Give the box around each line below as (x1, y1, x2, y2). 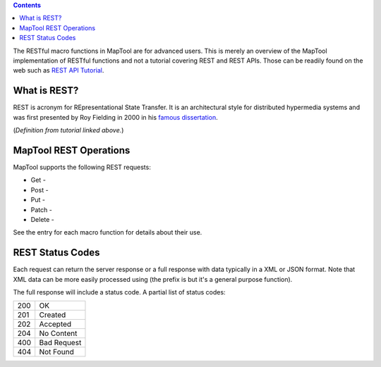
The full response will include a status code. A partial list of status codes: (13, 287, 226, 296)
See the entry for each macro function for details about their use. (13, 228, 202, 237)
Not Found (39, 347, 74, 357)
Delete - (30, 215, 54, 223)
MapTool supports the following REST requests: (13, 163, 151, 171)
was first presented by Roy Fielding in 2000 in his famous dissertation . (13, 113, 218, 121)
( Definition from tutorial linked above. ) (13, 126, 124, 135)
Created (39, 310, 66, 320)
